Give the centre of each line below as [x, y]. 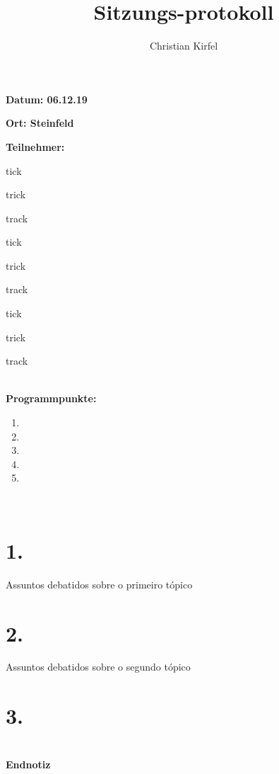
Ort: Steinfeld [40, 123]
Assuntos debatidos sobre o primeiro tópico [99, 584]
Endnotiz [28, 764]
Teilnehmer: [35, 146]
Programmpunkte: [51, 398]
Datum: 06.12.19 [47, 99]
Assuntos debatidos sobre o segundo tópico [98, 667]
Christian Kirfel [184, 46]
